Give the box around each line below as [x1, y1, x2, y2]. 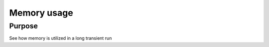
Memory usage [9, 7, 73, 18]
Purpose [9, 22, 38, 30]
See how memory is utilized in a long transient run [9, 35, 112, 41]
